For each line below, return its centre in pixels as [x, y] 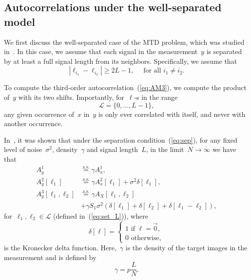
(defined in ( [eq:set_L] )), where [101, 215]
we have [224, 149]
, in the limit [165, 149]
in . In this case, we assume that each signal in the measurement [101, 51]
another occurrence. [33, 123]
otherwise [145, 238]
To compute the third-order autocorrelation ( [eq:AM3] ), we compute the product [125, 87]
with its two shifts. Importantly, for [71, 97]
